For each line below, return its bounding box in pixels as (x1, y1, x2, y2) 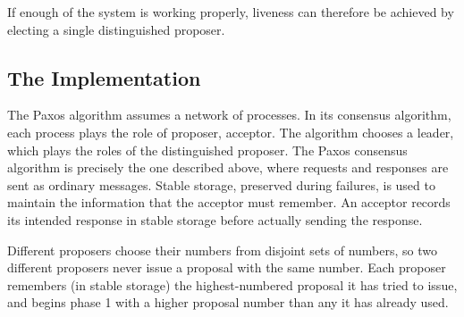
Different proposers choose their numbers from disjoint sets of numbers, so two (7, 240, 438, 259)
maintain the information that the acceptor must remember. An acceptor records (7, 193, 451, 212)
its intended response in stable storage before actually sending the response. (7, 210, 423, 229)
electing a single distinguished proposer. (7, 20, 225, 38)
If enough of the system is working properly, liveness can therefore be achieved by (7, 3, 454, 21)
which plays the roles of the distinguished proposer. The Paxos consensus (7, 140, 408, 159)
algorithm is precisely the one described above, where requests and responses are (7, 158, 449, 177)
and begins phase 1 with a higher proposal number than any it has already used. (7, 293, 449, 312)
